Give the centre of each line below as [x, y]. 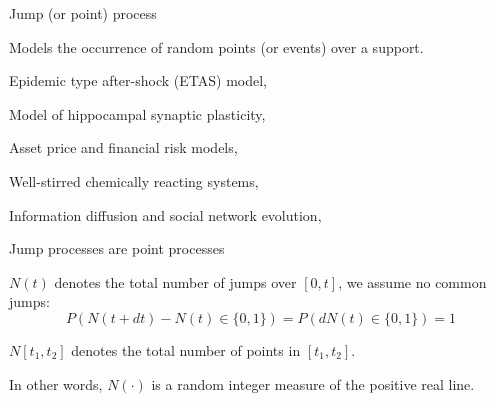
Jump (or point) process [83, 13]
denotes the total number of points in [186, 349]
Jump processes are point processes [117, 248]
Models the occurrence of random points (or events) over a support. [216, 46]
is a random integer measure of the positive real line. [313, 383]
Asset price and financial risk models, [123, 147]
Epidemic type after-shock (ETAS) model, [138, 80]
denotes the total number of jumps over [175, 281]
